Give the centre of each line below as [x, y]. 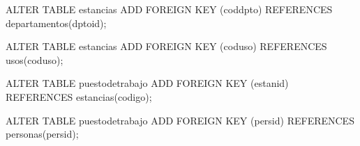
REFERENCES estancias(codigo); [79, 96]
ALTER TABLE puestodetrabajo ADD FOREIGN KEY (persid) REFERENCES [180, 120]
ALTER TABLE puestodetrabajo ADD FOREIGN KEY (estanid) [147, 83]
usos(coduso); [35, 59]
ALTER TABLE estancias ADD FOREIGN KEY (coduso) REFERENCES [166, 46]
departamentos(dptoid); [56, 23]
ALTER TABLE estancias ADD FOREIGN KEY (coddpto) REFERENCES [169, 9]
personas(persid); [42, 134]
